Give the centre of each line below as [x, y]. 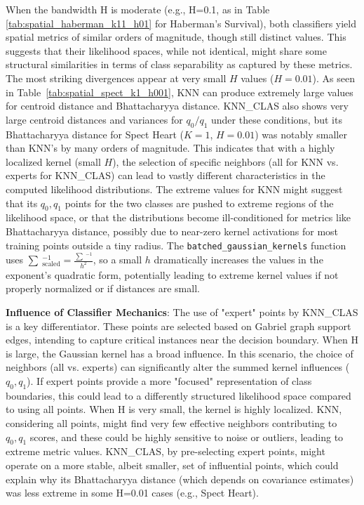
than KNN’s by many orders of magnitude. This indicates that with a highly [170, 148]
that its [22, 203]
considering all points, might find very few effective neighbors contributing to [171, 423]
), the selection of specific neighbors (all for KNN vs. [225, 161]
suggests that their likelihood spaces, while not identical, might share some [166, 50]
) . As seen [333, 78]
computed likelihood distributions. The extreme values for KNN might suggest [174, 189]
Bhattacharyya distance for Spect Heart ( [95, 134]
